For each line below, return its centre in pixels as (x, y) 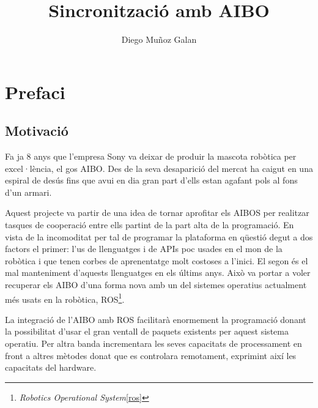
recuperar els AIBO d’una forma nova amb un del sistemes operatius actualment (156, 285)
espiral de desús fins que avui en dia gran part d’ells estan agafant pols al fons (151, 180)
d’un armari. (28, 192)
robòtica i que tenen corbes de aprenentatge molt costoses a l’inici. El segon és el (157, 260)
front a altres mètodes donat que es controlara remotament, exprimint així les (151, 355)
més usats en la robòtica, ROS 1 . (65, 298)
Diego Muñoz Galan (159, 39)
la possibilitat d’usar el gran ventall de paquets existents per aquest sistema (147, 331)
